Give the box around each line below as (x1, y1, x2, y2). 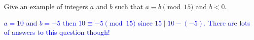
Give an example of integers (4, 1, 88, 11)
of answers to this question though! (4, 27, 110, 37)
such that (114, 1, 144, 11)
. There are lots (204, 17, 251, 27)
